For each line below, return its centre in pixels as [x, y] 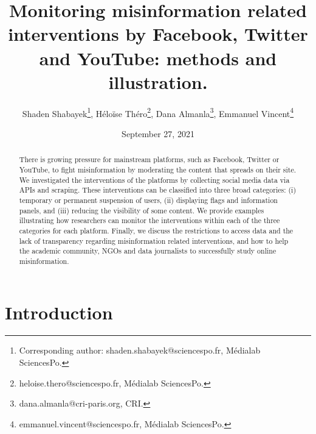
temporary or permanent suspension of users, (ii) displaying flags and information [148, 200]
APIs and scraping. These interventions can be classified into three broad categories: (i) [158, 190]
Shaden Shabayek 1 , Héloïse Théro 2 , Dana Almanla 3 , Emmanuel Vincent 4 [158, 112]
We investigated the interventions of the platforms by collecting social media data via [154, 180]
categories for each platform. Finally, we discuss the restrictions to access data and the [156, 230]
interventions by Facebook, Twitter [158, 34]
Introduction [59, 312]
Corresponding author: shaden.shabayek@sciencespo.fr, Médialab [140, 350]
